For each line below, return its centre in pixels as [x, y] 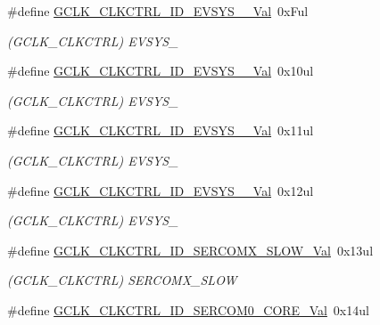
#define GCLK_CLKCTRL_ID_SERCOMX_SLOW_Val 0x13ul [190, 250]
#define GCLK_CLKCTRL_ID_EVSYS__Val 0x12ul [161, 190]
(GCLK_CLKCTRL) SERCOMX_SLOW [122, 280]
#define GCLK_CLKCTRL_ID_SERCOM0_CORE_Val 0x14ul [188, 309]
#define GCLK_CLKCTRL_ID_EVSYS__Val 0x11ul [161, 130]
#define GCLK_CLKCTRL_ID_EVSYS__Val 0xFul [158, 11]
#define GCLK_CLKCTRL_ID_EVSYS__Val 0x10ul [161, 71]
